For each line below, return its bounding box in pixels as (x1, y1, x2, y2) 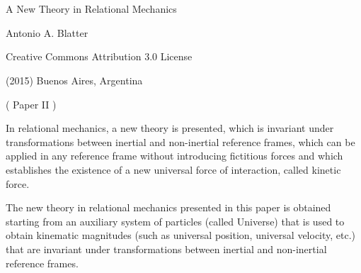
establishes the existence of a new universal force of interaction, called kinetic (6, 162, 341, 177)
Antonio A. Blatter (6, 25, 88, 40)
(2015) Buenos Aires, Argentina (6, 72, 143, 87)
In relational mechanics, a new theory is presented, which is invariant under (6, 121, 334, 135)
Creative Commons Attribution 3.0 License (6, 49, 193, 64)
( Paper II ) (6, 96, 57, 111)
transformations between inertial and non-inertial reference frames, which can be (6, 134, 355, 149)
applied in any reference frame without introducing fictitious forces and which (6, 148, 343, 163)
